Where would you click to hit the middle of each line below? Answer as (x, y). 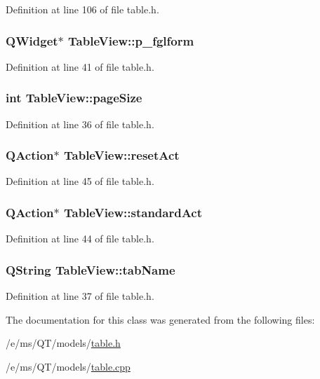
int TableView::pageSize (74, 98)
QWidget (32, 40)
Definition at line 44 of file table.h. (80, 239)
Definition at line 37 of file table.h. (80, 296)
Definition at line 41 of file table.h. (80, 66)
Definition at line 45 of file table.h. (80, 181)
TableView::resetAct (122, 155)
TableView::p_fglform (131, 40)
